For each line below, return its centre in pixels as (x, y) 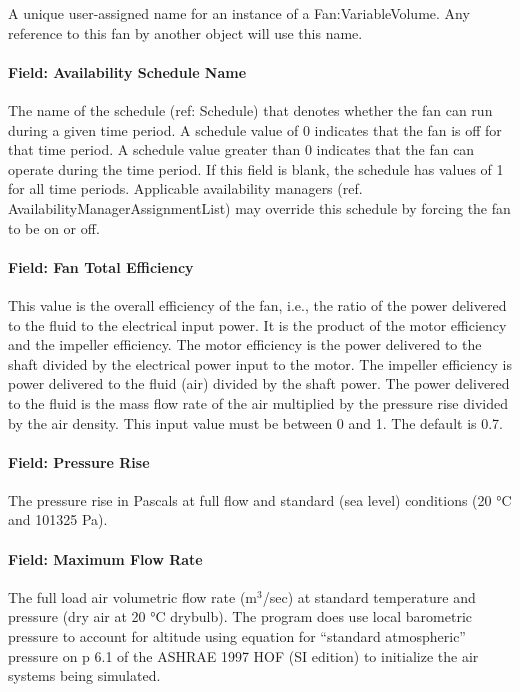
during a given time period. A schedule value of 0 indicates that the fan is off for (255, 129)
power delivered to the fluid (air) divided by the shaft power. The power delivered (259, 383)
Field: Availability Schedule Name (127, 71)
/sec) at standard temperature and (369, 596)
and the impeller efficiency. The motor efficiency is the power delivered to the (245, 344)
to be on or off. (54, 227)
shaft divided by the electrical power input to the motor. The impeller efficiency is (260, 363)
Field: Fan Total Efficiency (101, 266)
